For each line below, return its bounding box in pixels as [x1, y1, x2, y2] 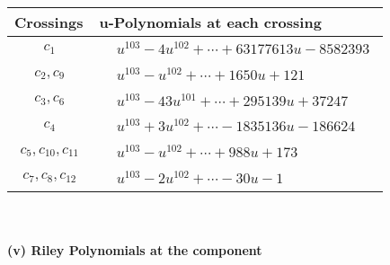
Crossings [14, 12, 84, 32]
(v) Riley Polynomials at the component [7, 241, 262, 260]
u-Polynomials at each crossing [99, 12, 322, 32]
